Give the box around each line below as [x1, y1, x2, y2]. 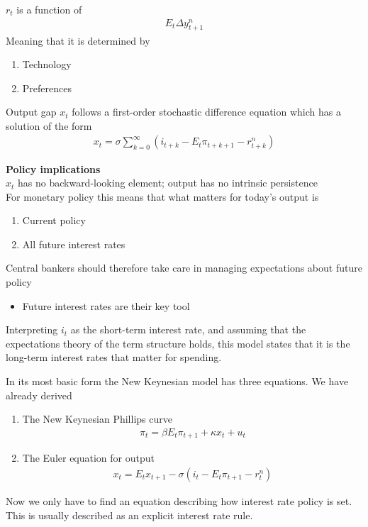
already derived [6, 387, 72, 402]
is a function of [16, 2, 82, 16]
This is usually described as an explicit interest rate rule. [6, 507, 253, 522]
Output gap [6, 104, 57, 119]
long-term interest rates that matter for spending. [6, 350, 222, 365]
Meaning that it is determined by [6, 33, 150, 48]
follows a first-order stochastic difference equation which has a [72, 104, 341, 119]
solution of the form [6, 118, 92, 133]
